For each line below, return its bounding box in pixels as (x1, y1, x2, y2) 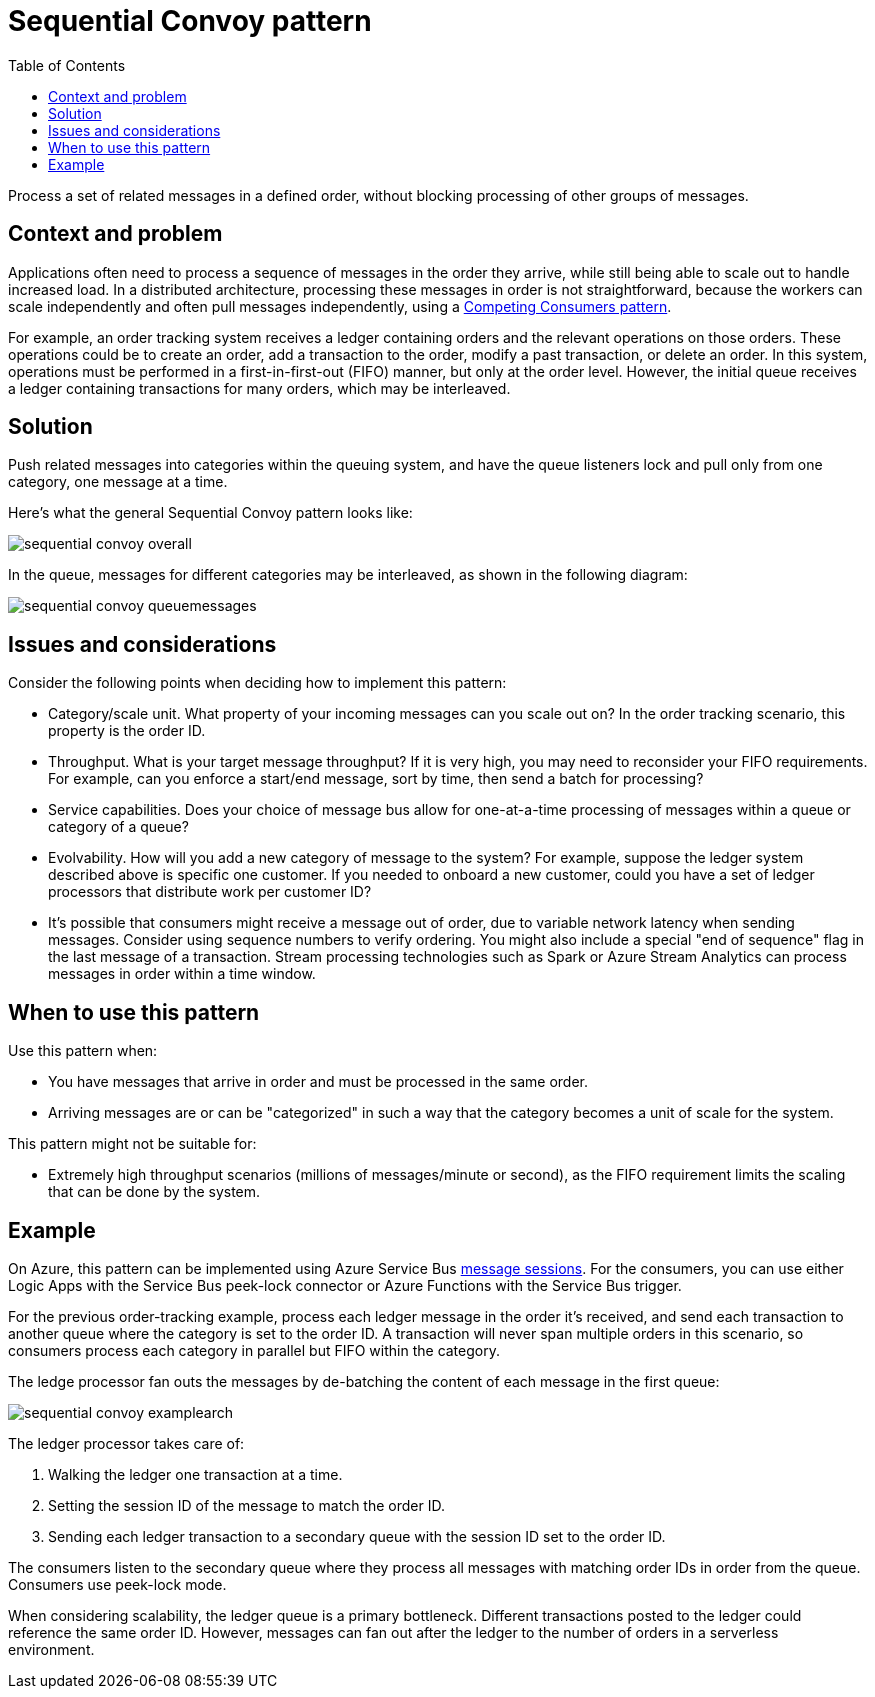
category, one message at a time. (8, 473, 228, 491)
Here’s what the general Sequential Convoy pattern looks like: (8, 504, 413, 522)
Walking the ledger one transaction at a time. (48, 1465, 343, 1483)
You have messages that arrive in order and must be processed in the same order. (48, 1073, 589, 1091)
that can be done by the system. (48, 1183, 261, 1201)
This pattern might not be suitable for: (8, 1135, 257, 1153)
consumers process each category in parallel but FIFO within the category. (8, 1341, 500, 1359)
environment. (8, 1640, 95, 1658)
